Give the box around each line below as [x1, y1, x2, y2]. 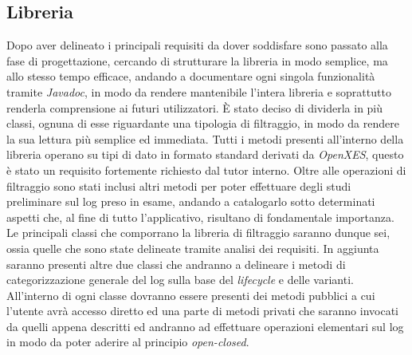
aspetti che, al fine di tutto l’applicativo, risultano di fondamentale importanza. [6, 208, 394, 225]
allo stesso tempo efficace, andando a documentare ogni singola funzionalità [6, 68, 375, 85]
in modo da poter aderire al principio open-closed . [6, 333, 249, 350]
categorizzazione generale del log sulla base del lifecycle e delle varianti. [6, 271, 354, 288]
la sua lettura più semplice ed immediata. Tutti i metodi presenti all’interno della [6, 130, 404, 147]
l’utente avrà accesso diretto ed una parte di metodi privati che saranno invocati [6, 302, 398, 319]
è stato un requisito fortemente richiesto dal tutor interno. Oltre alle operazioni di [6, 161, 406, 178]
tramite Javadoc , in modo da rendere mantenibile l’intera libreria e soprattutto [6, 83, 391, 100]
